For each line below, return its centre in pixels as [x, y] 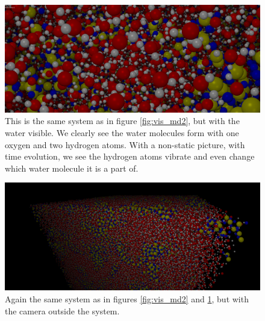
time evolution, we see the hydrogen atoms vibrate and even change [130, 156]
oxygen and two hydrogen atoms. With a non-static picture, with [125, 144]
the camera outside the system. [62, 310]
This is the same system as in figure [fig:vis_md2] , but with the [122, 121]
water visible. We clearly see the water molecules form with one [122, 133]
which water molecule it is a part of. [72, 168]
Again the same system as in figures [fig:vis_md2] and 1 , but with [127, 298]
